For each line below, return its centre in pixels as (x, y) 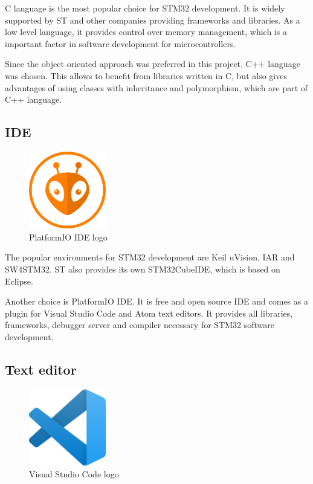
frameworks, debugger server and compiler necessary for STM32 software (140, 325)
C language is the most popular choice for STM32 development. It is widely (145, 8)
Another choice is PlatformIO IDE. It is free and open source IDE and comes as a (156, 301)
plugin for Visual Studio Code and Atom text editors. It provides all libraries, (149, 313)
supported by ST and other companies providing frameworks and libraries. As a (153, 20)
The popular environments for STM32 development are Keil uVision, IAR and (150, 257)
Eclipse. (19, 281)
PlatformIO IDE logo (68, 237)
